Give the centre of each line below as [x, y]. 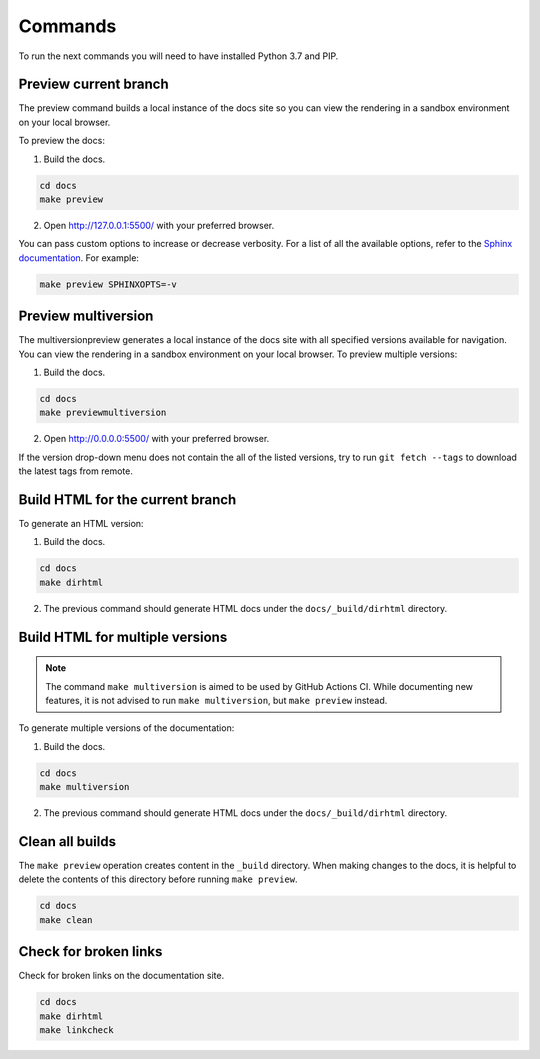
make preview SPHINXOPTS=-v [108, 284]
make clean [66, 919]
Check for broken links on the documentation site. [121, 976]
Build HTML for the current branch [127, 499]
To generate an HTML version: [81, 524]
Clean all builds [67, 841]
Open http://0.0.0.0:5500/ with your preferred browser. [156, 439]
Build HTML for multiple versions [123, 636]
